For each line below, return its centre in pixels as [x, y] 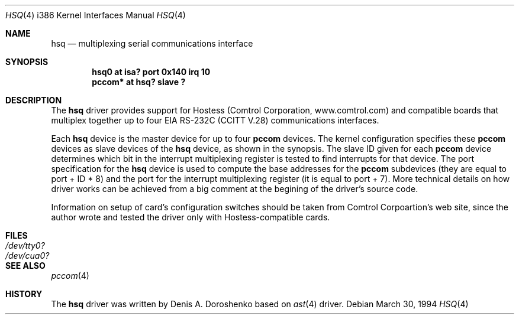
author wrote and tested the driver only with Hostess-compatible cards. [191, 217]
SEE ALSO [25, 266]
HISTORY [24, 294]
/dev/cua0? [28, 255]
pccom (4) [70, 276]
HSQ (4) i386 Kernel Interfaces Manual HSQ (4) [96, 15]
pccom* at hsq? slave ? [139, 82]
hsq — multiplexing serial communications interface [152, 43]
